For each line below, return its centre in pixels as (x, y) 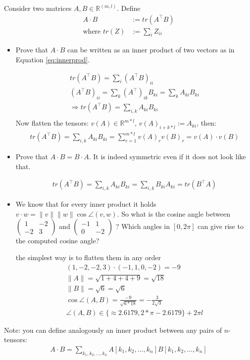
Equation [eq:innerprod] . (53, 60)
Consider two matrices (38, 8)
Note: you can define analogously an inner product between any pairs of (113, 330)
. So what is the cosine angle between (174, 213)
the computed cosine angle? (57, 241)
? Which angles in (143, 226)
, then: (206, 123)
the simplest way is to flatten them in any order (88, 257)
